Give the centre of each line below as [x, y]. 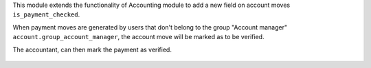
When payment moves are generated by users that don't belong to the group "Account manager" [150, 27]
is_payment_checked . [46, 14]
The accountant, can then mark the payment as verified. [92, 49]
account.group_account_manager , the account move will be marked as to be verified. [138, 37]
